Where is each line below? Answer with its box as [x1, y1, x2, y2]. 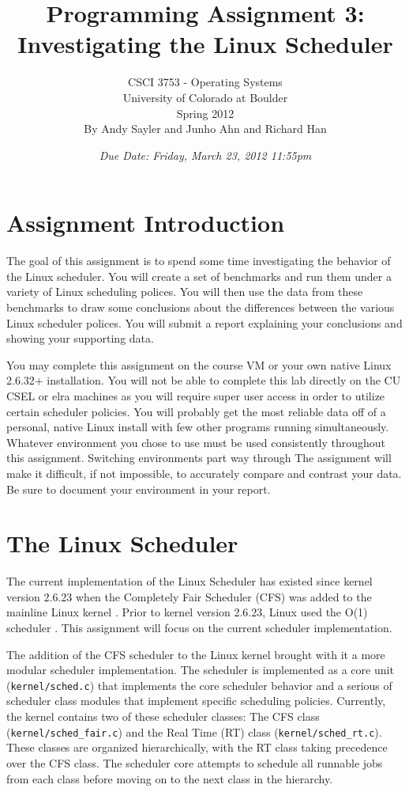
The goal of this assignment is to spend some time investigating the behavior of [6, 252, 391, 269]
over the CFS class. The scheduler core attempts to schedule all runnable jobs [6, 754, 383, 771]
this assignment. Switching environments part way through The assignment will [6, 449, 392, 466]
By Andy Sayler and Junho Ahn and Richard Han [84, 120, 327, 137]
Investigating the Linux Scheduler [17, 28, 393, 60]
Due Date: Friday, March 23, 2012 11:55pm [99, 146, 312, 163]
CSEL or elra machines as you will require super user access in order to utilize [6, 387, 385, 404]
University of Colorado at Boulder [122, 89, 288, 105]
